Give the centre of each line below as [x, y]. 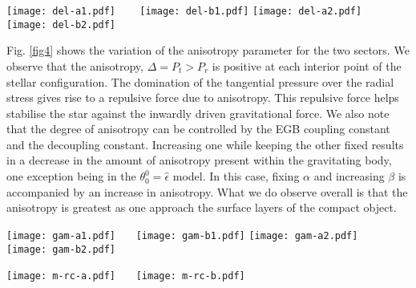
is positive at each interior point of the [307, 65]
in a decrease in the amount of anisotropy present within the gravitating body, [199, 160]
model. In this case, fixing [236, 176]
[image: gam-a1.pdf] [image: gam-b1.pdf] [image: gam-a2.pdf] [182, 235]
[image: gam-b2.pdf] [61, 249]
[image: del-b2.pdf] [61, 24]
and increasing [349, 176]
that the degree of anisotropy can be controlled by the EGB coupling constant [198, 129]
